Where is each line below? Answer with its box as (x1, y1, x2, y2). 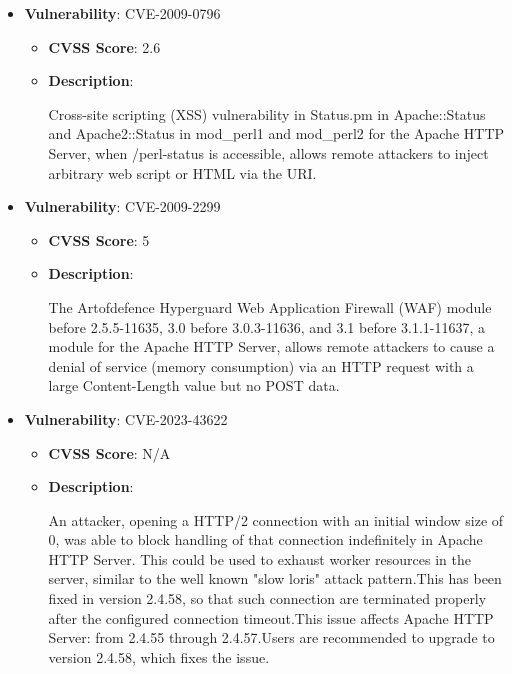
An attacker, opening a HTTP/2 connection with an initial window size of (48, 509, 504, 530)
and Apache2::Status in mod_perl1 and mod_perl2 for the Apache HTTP (48, 123, 505, 144)
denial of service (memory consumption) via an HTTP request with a (48, 355, 474, 376)
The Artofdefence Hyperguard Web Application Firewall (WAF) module (48, 296, 492, 317)
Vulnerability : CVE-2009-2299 (24, 196, 221, 217)
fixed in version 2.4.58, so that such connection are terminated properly (48, 588, 487, 609)
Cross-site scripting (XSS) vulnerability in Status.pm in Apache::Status (48, 103, 486, 124)
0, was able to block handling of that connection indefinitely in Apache (48, 529, 483, 550)
